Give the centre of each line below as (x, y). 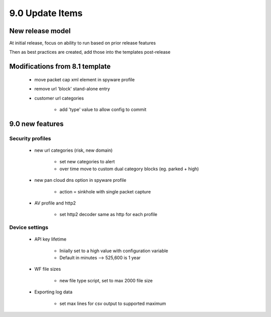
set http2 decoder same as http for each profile (108, 215)
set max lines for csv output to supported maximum (113, 303)
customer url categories (59, 98)
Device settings (29, 228)
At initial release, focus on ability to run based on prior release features (83, 43)
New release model (40, 31)
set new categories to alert (87, 162)
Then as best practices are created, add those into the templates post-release (90, 52)
